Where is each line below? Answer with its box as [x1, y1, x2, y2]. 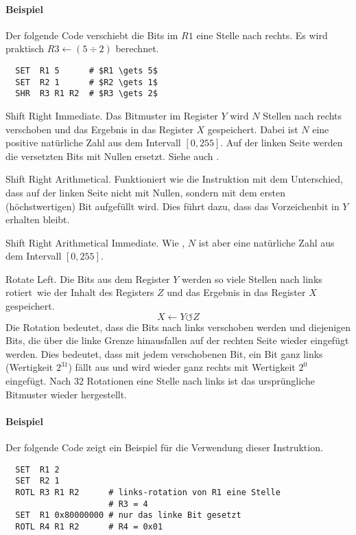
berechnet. [115, 41, 159, 56]
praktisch [5, 41, 45, 56]
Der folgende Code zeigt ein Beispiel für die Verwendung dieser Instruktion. [5, 440, 323, 455]
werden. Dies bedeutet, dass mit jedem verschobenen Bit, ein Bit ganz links [5, 346, 323, 361]
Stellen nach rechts [263, 108, 342, 122]
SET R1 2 [15, 464, 60, 475]
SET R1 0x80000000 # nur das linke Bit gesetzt [15, 510, 241, 521]
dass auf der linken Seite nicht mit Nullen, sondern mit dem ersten [5, 185, 285, 199]
